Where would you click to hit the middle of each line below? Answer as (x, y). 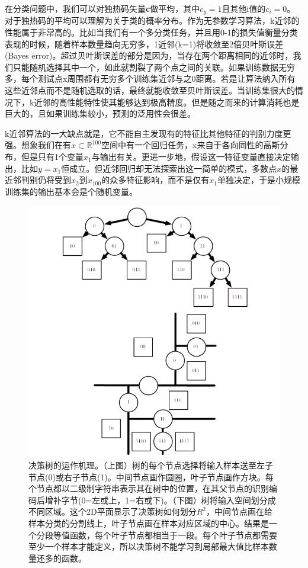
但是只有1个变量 (52, 156)
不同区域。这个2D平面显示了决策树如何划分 (113, 511)
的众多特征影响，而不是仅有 (155, 180)
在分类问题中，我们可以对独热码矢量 (75, 8)
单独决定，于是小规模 (259, 180)
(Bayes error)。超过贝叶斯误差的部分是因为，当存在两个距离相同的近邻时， (149, 55)
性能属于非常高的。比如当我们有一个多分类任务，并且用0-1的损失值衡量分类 (151, 32)
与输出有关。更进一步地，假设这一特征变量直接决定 (191, 156)
